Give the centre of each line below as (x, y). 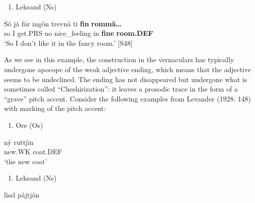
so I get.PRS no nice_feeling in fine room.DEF (79, 33)
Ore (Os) (29, 125)
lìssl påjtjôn (22, 194)
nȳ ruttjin (19, 142)
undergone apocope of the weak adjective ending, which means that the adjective (127, 69)
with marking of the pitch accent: (55, 108)
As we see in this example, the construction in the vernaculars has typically (119, 59)
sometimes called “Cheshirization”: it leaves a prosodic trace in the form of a (121, 89)
